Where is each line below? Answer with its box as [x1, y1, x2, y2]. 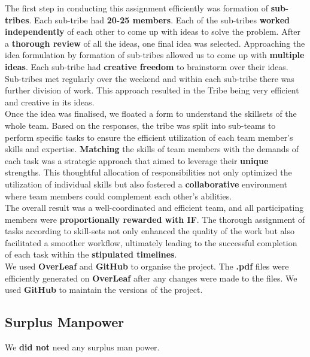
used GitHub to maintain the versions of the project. [5, 283, 203, 296]
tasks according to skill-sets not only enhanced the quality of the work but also [5, 225, 294, 237]
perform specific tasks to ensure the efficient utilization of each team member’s [5, 131, 293, 143]
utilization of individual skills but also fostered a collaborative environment [5, 177, 287, 190]
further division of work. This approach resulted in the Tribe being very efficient [5, 84, 299, 96]
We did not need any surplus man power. [5, 341, 160, 353]
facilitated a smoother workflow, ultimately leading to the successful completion [5, 236, 297, 249]
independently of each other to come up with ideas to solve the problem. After [5, 25, 301, 38]
